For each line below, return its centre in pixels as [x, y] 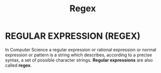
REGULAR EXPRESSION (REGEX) [73, 36]
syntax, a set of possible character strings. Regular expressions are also [79, 60]
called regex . [18, 65]
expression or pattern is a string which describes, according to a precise [79, 55]
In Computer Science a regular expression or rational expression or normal [81, 49]
